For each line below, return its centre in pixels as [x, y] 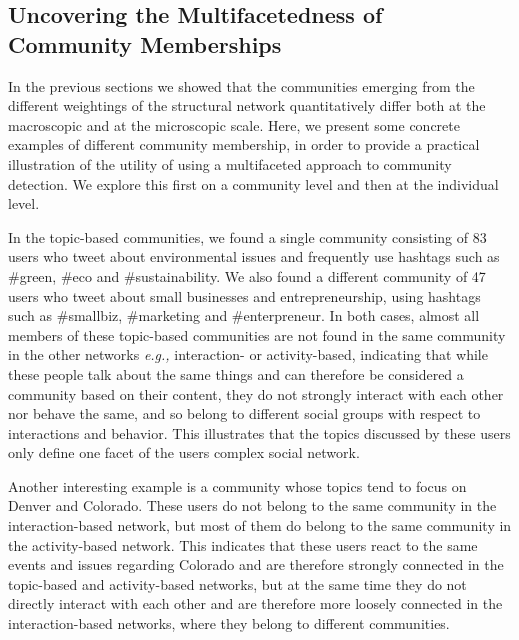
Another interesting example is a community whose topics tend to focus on [237, 485]
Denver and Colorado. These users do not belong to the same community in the [252, 505]
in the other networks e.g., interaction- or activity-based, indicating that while [248, 354]
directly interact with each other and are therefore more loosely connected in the [255, 603]
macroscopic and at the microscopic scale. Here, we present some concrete [234, 124]
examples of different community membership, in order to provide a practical [244, 144]
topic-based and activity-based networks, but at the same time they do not [237, 583]
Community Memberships [145, 43]
